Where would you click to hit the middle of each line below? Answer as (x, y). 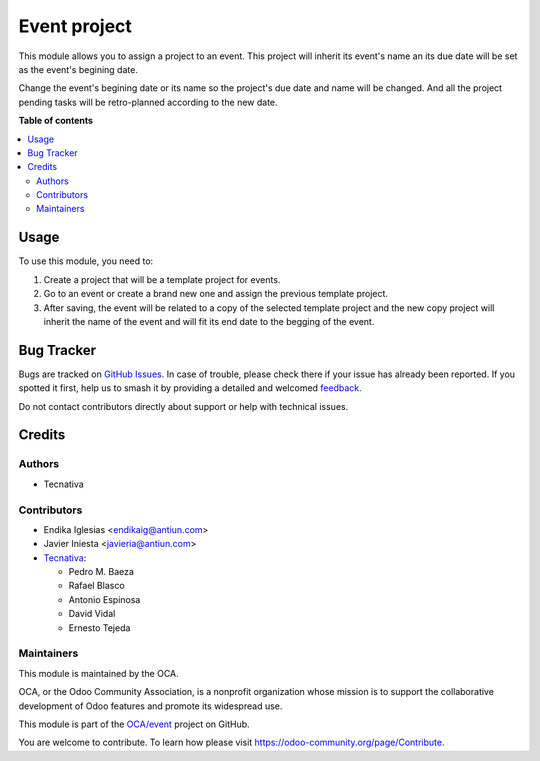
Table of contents (56, 121)
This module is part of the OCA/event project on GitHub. (134, 724)
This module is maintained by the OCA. (98, 673)
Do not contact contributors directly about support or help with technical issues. (183, 406)
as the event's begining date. (78, 69)
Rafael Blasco (96, 586)
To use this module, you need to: (86, 261)
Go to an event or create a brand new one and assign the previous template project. (216, 294)
